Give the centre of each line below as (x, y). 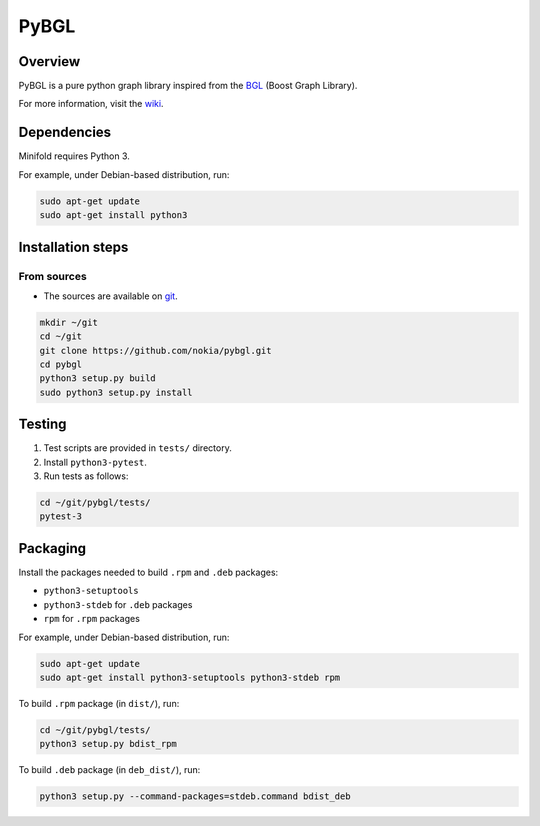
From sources (52, 276)
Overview (49, 61)
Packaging (52, 548)
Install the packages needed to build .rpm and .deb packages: (148, 572)
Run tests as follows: (86, 476)
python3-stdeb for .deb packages (118, 604)
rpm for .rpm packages (91, 619)
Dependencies (65, 132)
